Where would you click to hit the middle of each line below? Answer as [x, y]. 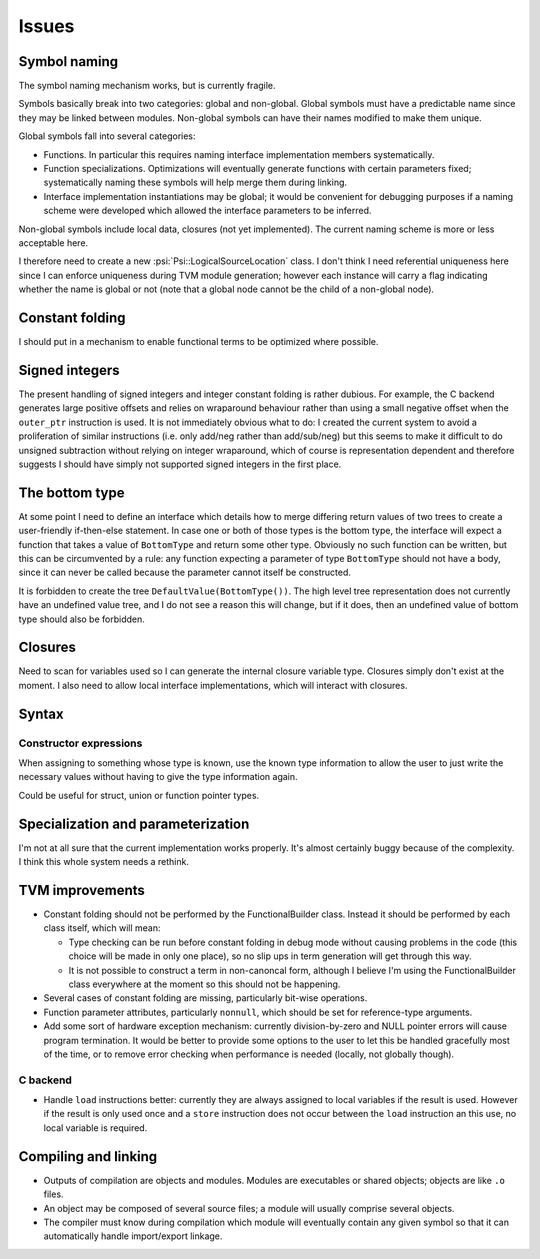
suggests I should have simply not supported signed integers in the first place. [180, 464]
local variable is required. [95, 1127]
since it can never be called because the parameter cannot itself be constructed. [185, 572]
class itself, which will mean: [102, 928]
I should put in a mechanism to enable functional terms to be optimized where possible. [198, 342]
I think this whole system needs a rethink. [104, 862]
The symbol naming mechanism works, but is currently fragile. [147, 86]
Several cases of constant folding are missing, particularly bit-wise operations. [205, 998]
